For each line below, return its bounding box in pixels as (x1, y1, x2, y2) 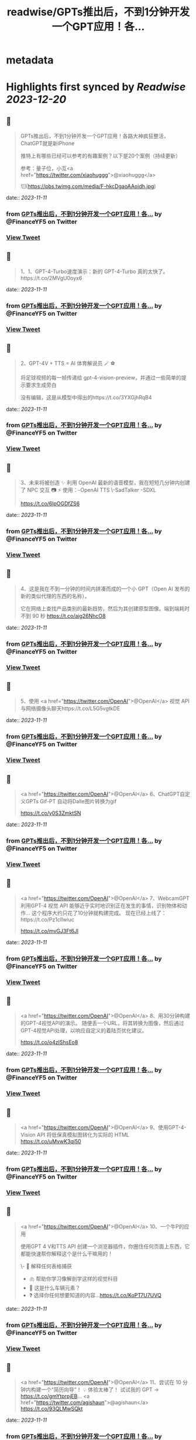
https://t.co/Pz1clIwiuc (20, 916, 75, 923)
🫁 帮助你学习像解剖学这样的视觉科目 (29, 1275, 118, 1282)
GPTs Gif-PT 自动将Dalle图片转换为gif (25, 798, 117, 805)
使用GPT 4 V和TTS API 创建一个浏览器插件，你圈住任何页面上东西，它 (20, 1243, 190, 1250)
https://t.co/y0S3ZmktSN (20, 810, 81, 817)
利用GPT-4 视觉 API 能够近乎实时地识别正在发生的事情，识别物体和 (20, 902, 183, 909)
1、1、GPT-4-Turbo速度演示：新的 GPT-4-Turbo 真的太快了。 (20, 268, 169, 275)
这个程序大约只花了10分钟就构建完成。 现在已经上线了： (31, 909, 167, 917)
